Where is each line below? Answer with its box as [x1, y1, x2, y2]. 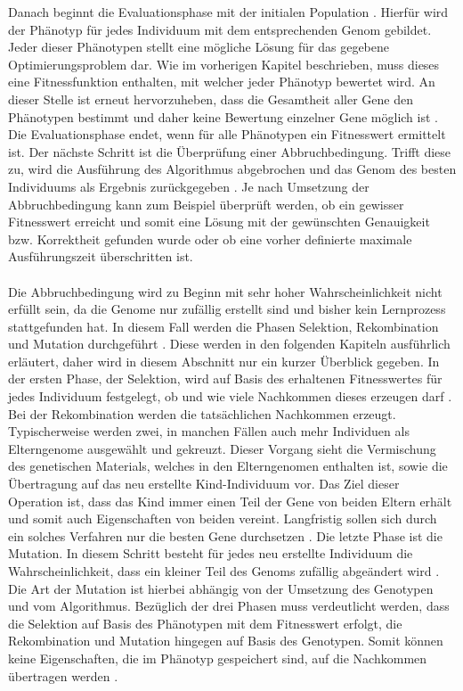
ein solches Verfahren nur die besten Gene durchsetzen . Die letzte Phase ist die [8, 526, 443, 545]
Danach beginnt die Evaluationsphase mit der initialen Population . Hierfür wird [8, 3, 449, 21]
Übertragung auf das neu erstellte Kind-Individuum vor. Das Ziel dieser [8, 474, 400, 493]
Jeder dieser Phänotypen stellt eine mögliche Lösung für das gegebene [8, 37, 389, 56]
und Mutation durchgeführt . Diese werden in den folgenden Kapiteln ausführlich [8, 334, 451, 353]
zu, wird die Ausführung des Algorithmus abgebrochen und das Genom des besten [8, 160, 457, 178]
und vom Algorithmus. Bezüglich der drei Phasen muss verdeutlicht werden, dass [8, 596, 450, 615]
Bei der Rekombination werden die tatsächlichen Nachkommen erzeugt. [8, 404, 396, 423]
